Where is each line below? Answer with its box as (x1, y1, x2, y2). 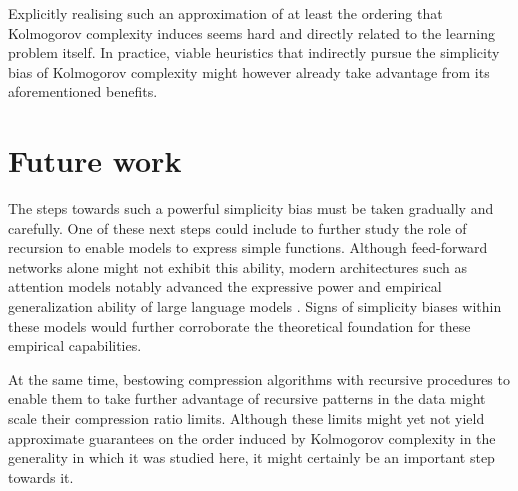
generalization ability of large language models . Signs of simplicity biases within (8, 296, 502, 317)
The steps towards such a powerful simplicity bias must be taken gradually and (8, 198, 494, 219)
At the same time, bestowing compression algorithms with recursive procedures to (8, 368, 510, 389)
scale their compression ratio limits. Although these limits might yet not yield (8, 408, 485, 429)
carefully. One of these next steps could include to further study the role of (8, 217, 467, 238)
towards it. (8, 466, 74, 487)
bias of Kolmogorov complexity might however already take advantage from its (8, 61, 490, 82)
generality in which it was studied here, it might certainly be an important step (8, 447, 495, 468)
